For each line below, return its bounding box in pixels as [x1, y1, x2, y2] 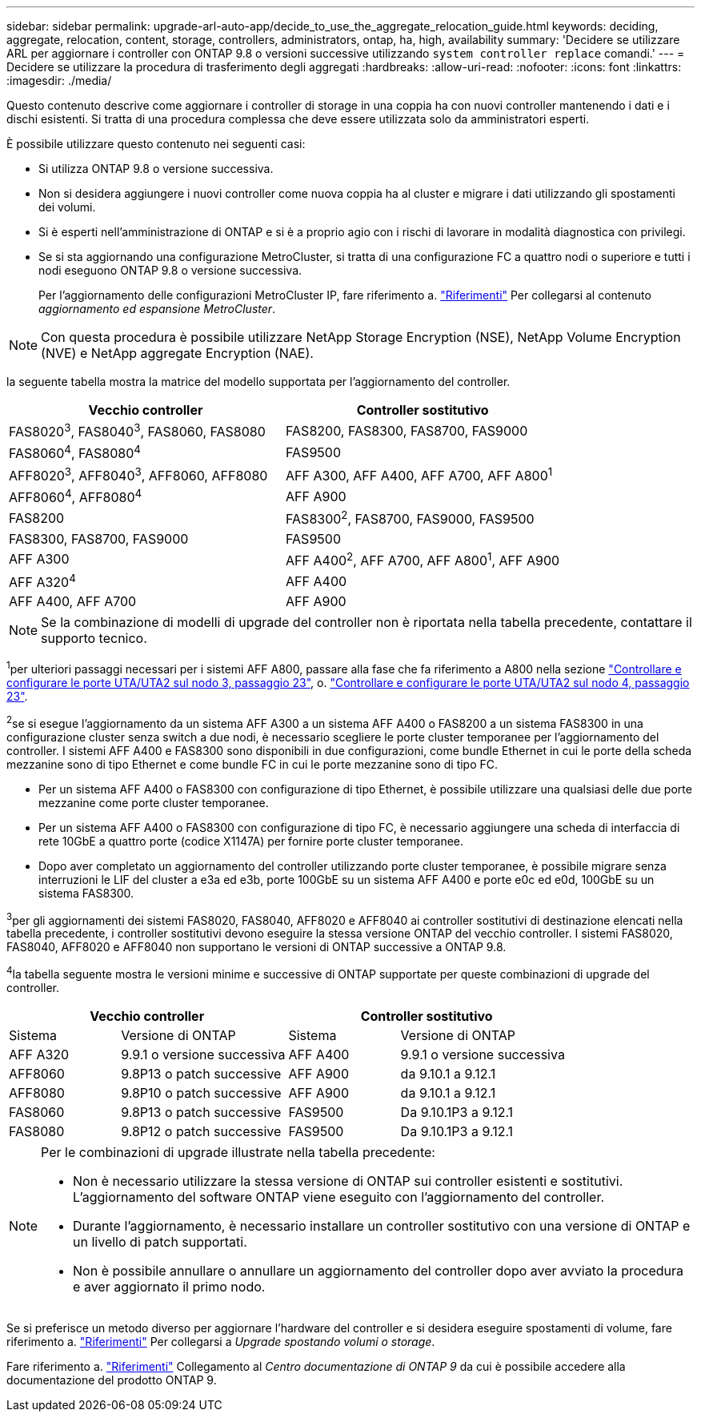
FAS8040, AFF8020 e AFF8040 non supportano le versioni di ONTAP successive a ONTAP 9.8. [6, 940, 507, 954]
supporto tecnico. [41, 630, 147, 647]
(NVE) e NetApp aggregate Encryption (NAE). [41, 345, 314, 361]
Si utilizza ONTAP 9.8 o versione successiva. [38, 162, 274, 175]
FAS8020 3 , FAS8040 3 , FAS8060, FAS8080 [9, 421, 266, 440]
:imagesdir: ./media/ [6, 74, 112, 87]
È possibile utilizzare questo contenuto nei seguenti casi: [6, 137, 306, 151]
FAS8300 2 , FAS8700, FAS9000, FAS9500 [286, 508, 535, 528]
